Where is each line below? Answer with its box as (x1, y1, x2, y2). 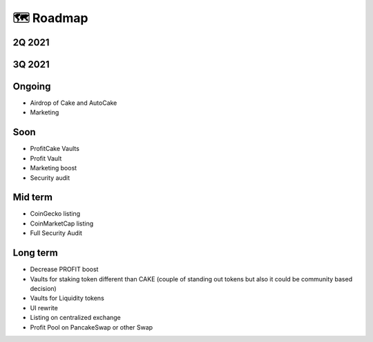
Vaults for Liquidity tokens (30, 294, 105, 303)
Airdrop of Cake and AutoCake (30, 99, 117, 107)
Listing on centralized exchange (30, 314, 121, 322)
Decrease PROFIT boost (30, 265, 99, 274)
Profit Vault (30, 154, 62, 162)
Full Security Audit (30, 229, 83, 237)
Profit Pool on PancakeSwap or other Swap (30, 323, 153, 331)
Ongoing (12, 81, 51, 92)
